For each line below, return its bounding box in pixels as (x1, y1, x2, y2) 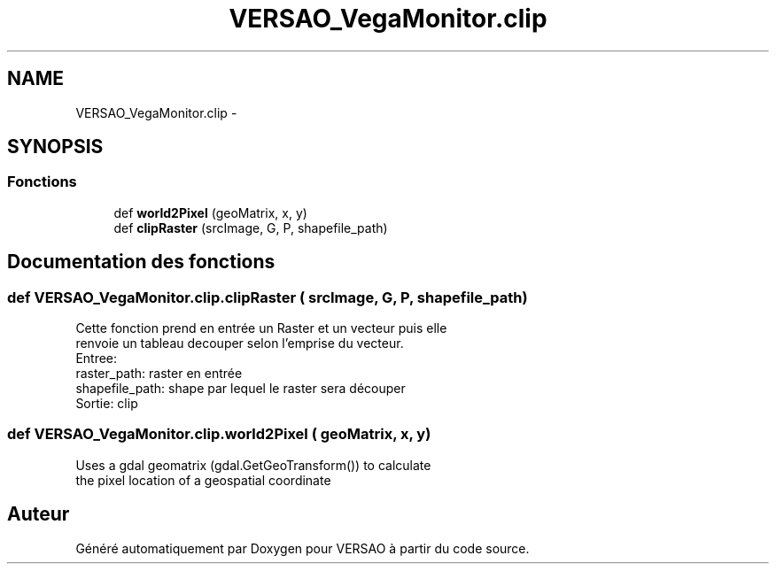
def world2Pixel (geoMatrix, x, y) (113, 204, 307, 220)
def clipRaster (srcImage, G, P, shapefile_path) (113, 220, 388, 235)
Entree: (75, 351, 118, 367)
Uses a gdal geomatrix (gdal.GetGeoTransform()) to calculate (75, 457, 431, 473)
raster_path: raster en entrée (75, 366, 243, 382)
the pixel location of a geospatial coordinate (75, 472, 331, 488)
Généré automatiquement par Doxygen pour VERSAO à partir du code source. (75, 540, 530, 556)
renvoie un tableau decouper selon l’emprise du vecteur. (75, 336, 404, 351)
